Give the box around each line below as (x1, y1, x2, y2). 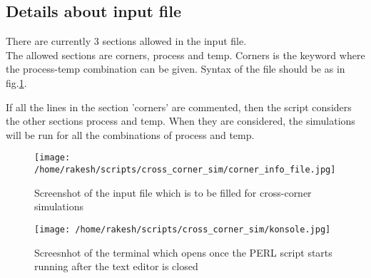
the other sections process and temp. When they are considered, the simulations (6, 113, 355, 128)
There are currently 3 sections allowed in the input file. (6, 34, 247, 48)
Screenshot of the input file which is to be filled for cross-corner (34, 185, 312, 200)
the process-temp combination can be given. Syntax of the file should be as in (6, 61, 345, 76)
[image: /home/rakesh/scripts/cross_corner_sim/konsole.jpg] (34, 224, 331, 235)
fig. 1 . (6, 75, 27, 90)
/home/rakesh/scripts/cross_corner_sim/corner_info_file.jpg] (34, 165, 336, 175)
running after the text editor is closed (34, 259, 198, 274)
